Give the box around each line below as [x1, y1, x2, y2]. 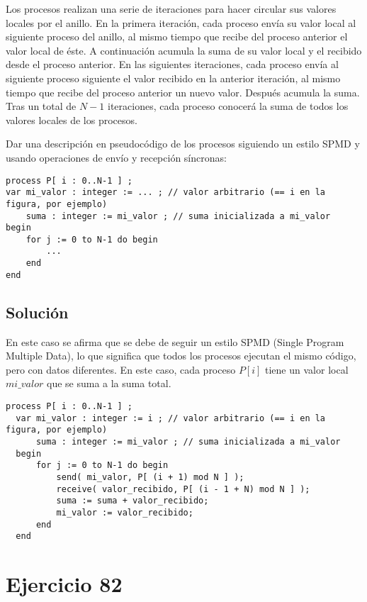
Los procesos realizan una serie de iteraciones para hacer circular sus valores [6, 1, 337, 16]
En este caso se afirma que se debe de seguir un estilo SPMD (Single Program [6, 334, 344, 349]
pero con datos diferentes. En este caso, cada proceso [6, 362, 236, 377]
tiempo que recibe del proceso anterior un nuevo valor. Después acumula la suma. [6, 84, 360, 99]
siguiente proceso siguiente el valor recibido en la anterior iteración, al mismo [6, 70, 341, 85]
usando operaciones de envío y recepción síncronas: [6, 150, 227, 165]
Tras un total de [6, 99, 77, 113]
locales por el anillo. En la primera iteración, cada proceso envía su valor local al [6, 15, 356, 30]
